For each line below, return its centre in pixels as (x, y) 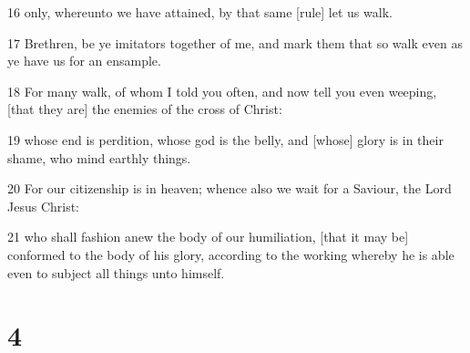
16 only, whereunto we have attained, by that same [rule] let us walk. (200, 12)
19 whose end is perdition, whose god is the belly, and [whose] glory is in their (225, 139)
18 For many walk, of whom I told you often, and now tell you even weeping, (222, 91)
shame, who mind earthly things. (99, 157)
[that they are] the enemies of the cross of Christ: (145, 109)
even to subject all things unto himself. (116, 272)
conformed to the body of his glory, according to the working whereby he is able (231, 254)
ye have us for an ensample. (84, 61)
